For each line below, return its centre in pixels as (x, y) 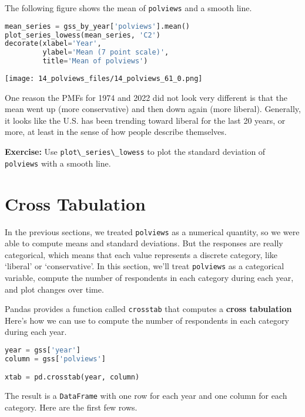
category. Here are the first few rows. (71, 407)
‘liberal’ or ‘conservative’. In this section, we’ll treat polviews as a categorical (145, 266)
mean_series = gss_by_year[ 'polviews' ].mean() (98, 26)
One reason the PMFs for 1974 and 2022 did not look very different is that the (146, 97)
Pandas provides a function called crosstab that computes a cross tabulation (148, 309)
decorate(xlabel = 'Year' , (53, 44)
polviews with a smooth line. (58, 163)
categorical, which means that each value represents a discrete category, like (141, 254)
